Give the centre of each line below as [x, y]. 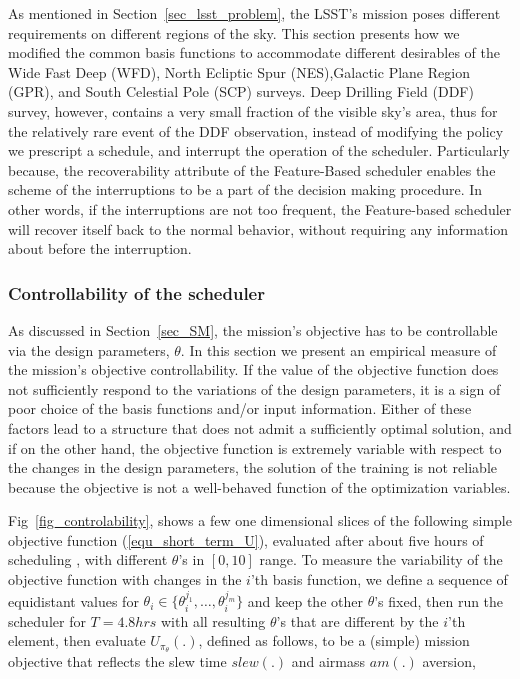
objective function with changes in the [125, 579]
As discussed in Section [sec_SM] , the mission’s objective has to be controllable [253, 329]
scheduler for [47, 620]
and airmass [328, 661]
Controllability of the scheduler [136, 292]
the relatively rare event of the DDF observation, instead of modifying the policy [256, 130]
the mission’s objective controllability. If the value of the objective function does [253, 369]
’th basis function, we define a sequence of [379, 579]
